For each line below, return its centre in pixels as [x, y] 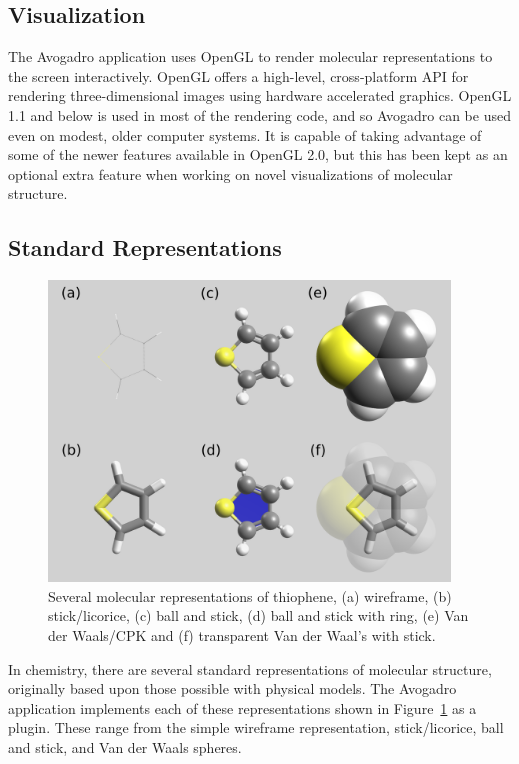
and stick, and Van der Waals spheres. [125, 747]
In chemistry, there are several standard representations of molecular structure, [250, 668]
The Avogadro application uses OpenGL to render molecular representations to [250, 56]
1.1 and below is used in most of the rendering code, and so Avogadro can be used [259, 114]
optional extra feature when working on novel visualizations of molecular [230, 173]
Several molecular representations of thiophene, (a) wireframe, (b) [250, 595]
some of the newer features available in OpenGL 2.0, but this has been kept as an [258, 154]
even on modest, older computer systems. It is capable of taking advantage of [245, 134]
